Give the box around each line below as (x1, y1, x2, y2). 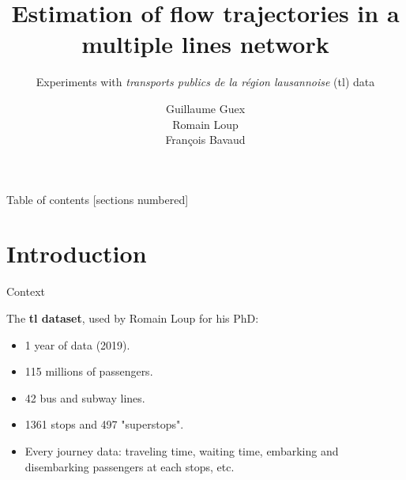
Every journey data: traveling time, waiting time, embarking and (24, 442, 339, 459)
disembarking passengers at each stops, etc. (24, 458, 235, 474)
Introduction (6, 237, 147, 270)
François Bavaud (165, 131, 246, 148)
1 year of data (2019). (24, 336, 130, 353)
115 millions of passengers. (24, 363, 153, 380)
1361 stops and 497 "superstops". (24, 416, 184, 433)
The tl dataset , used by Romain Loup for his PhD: (6, 310, 259, 326)
